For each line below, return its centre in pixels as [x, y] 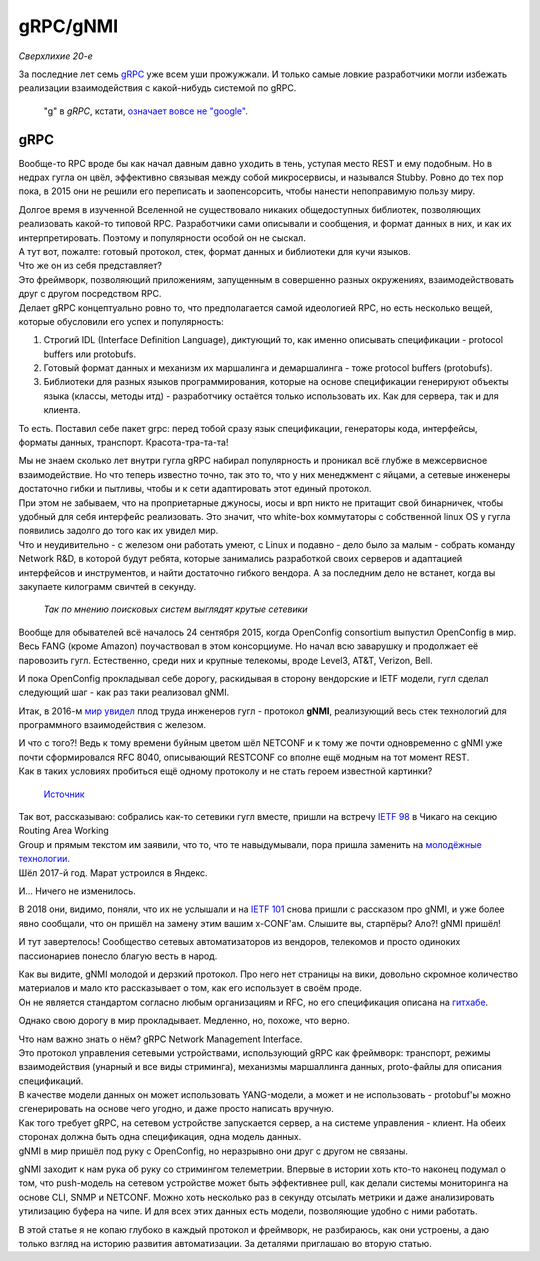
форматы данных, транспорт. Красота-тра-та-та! [123, 442]
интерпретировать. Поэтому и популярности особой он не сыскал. [162, 237]
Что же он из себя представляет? [90, 266]
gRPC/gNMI [68, 26]
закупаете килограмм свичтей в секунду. [107, 586]
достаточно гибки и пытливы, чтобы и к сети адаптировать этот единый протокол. [195, 489]
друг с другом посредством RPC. [90, 294]
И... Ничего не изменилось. [77, 891]
